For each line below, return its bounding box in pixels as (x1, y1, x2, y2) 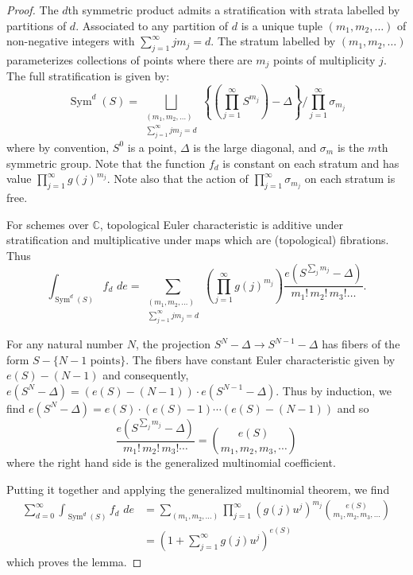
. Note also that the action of (106, 170, 249, 187)
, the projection (135, 336, 211, 352)
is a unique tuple (241, 17, 323, 33)
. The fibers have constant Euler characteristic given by (125, 351, 396, 367)
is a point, (127, 138, 177, 155)
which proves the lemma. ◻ (6, 553, 142, 569)
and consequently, (102, 367, 189, 383)
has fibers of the (322, 336, 400, 352)
